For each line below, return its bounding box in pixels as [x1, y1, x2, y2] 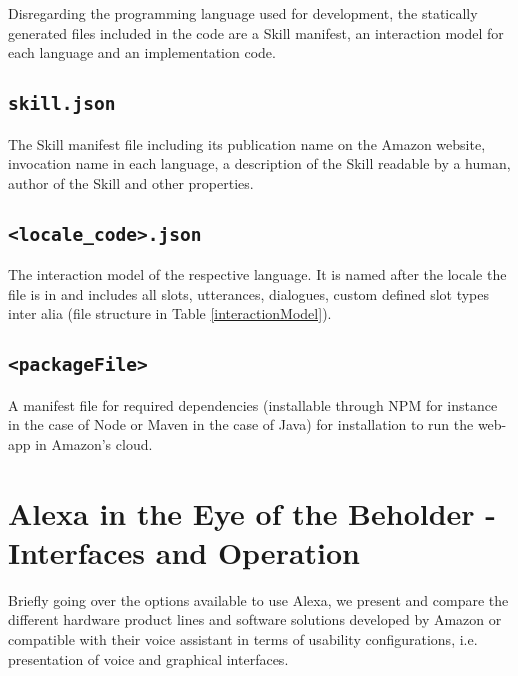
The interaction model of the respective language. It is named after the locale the [8, 264, 507, 285]
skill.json [8, 93, 116, 115]
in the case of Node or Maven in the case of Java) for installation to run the [8, 414, 474, 435]
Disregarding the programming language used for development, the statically [8, 3, 478, 23]
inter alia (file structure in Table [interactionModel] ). [8, 303, 332, 324]
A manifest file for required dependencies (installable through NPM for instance [8, 394, 498, 415]
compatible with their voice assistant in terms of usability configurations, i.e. [8, 628, 478, 649]
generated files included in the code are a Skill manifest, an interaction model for [8, 22, 504, 43]
